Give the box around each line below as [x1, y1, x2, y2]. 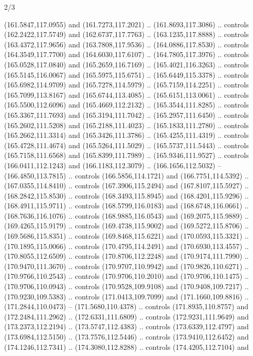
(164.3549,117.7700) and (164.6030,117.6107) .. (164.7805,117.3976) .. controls [4, 49, 249, 60]
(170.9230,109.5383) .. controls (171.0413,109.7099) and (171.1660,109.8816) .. [4, 291, 249, 301]
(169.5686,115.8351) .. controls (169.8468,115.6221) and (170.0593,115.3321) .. [4, 230, 249, 241]
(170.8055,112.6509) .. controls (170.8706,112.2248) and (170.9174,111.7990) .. [4, 251, 249, 261]
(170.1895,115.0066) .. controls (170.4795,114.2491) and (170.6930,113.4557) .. [4, 240, 249, 251]
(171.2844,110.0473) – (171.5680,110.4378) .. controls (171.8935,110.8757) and [4, 301, 248, 312]
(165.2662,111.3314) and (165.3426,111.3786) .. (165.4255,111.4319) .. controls [4, 130, 249, 140]
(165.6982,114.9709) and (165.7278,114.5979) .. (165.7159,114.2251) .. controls [4, 79, 249, 90]
